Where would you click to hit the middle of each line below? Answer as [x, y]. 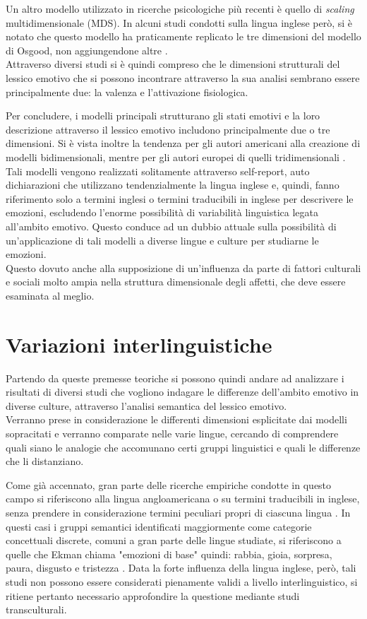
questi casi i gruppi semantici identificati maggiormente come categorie [159, 526]
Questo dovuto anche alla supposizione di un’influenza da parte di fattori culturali [183, 267]
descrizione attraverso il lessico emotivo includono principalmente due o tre [168, 129]
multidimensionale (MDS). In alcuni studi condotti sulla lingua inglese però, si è [179, 22]
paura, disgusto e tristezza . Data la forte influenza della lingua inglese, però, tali [181, 568]
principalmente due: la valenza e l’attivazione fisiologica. [127, 92]
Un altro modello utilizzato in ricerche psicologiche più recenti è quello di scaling [180, 8]
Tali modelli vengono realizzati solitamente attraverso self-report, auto [158, 171]
